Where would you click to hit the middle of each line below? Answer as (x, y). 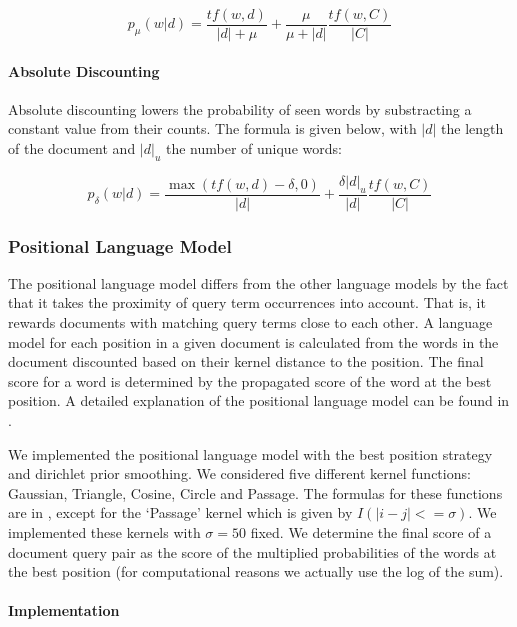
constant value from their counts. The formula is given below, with (212, 128)
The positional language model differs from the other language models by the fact (258, 282)
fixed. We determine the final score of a (371, 532)
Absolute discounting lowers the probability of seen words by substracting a (240, 108)
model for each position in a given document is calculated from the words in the (253, 341)
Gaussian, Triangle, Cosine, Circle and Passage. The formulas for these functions (255, 492)
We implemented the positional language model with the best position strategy (250, 453)
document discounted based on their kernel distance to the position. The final (246, 361)
